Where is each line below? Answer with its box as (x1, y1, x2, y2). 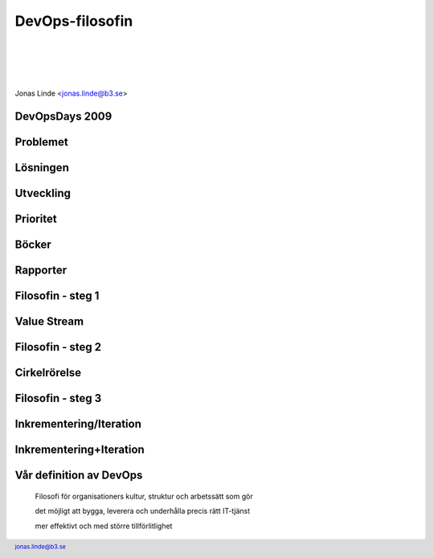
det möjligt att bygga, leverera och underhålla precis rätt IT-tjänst (35, 507, 251, 516)
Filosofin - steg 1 (14, 289, 100, 303)
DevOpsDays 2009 (14, 109, 113, 123)
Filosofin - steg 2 (14, 340, 102, 354)
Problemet (14, 135, 68, 149)
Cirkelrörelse (14, 366, 82, 380)
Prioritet (14, 211, 57, 225)
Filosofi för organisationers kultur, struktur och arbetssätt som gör (35, 491, 253, 501)
